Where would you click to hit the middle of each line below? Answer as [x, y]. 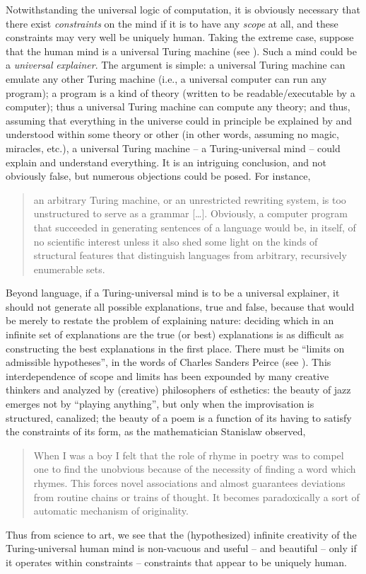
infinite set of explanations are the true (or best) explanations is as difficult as [175, 334]
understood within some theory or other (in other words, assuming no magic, [172, 134]
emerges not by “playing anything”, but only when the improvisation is [160, 404]
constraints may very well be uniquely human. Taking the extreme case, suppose [180, 37]
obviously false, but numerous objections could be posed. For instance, [158, 176]
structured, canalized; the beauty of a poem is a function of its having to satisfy [179, 417]
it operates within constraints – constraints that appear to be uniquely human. [176, 562]
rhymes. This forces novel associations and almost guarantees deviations [189, 483]
